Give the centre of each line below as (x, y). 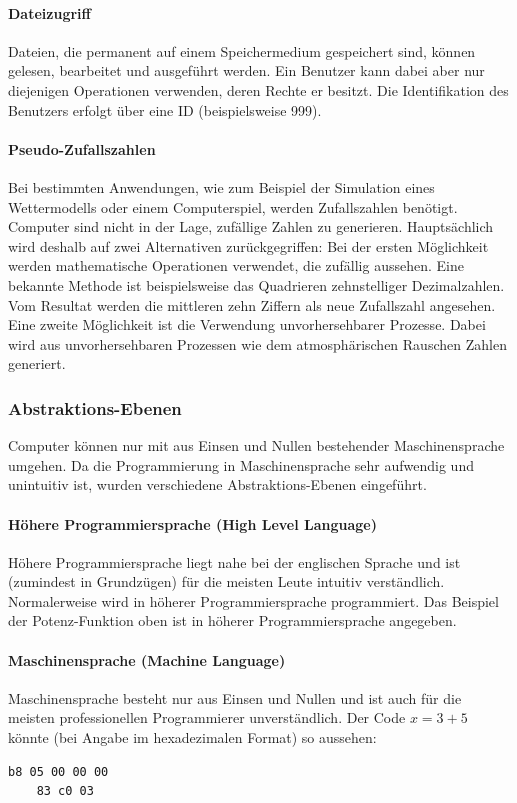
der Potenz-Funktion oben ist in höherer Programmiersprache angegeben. (232, 620)
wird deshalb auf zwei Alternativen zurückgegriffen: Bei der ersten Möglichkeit (248, 245)
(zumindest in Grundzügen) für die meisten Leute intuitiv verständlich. (226, 581)
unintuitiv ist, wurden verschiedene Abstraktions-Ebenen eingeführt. (217, 484)
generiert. (37, 363)
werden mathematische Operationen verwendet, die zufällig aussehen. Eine (236, 265)
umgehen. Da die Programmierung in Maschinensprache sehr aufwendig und (241, 464)
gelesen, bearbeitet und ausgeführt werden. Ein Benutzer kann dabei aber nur (246, 70)
